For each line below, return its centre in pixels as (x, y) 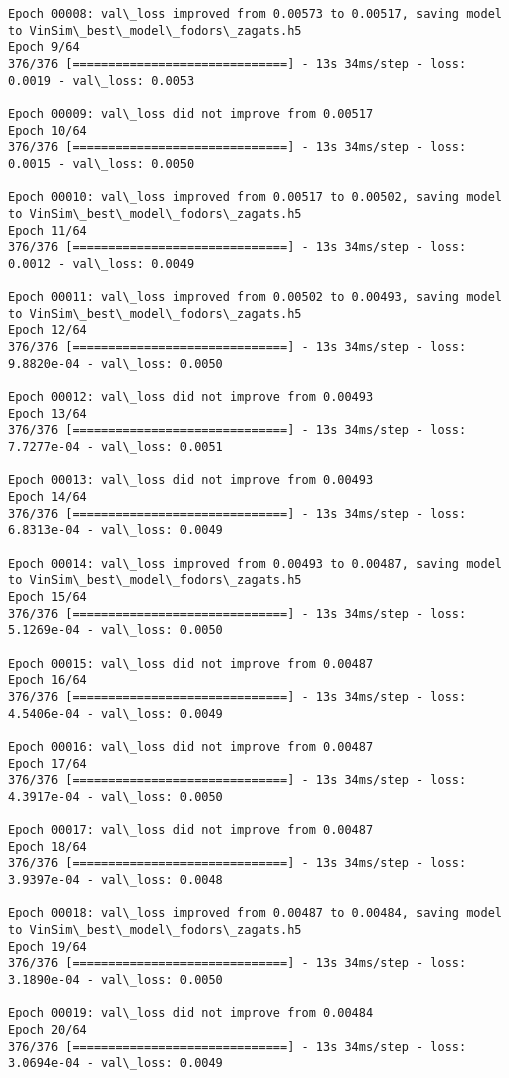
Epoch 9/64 (44, 47)
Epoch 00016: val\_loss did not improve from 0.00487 (191, 746)
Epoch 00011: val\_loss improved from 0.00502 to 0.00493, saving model (255, 297)
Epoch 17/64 (47, 763)
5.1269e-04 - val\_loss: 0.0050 (115, 630)
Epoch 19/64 (47, 946)
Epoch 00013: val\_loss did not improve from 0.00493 (191, 480)
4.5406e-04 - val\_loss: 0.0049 (115, 713)
